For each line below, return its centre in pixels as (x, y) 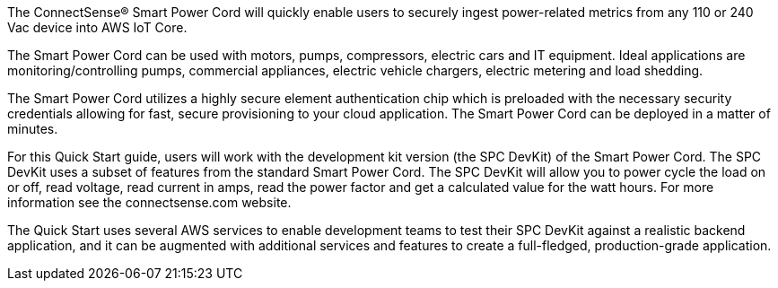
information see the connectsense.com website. (149, 202)
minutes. (33, 129)
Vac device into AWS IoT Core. (97, 27)
